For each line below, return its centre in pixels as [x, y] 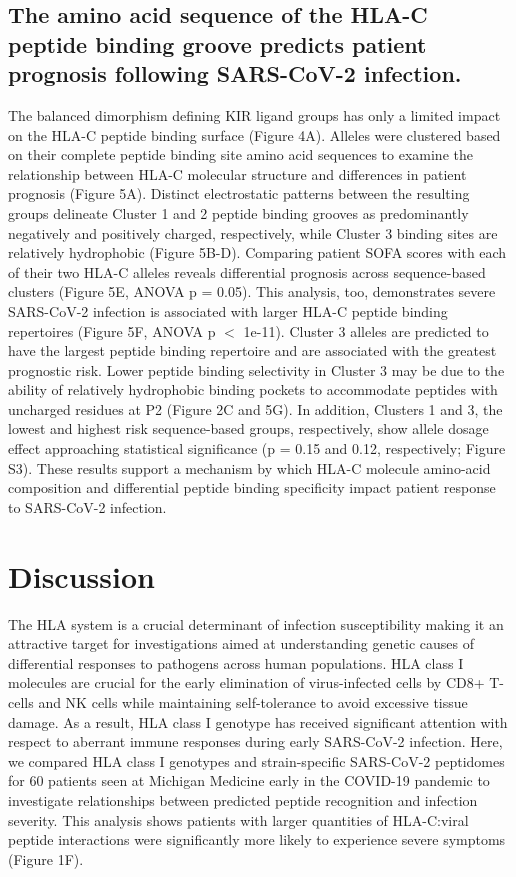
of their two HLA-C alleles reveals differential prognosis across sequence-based [247, 271]
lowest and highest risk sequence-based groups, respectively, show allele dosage [248, 428]
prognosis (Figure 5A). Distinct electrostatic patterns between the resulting [239, 193]
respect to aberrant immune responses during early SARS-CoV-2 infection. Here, [255, 741]
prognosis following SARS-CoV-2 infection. [235, 73]
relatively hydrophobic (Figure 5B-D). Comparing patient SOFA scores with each [257, 252]
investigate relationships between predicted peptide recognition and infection [243, 799]
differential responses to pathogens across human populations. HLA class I [236, 662]
